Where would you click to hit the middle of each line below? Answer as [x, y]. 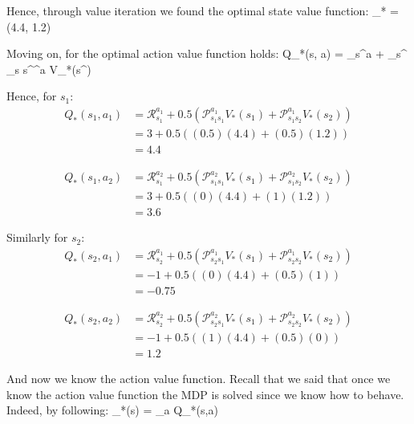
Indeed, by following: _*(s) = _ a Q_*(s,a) [112, 410]
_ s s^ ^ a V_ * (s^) [49, 69]
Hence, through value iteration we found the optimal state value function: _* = [203, 10]
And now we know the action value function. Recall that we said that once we [199, 378]
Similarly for [37, 237]
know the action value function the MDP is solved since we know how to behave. [205, 394]
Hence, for [32, 96]
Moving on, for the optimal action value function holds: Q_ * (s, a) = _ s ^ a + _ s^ [207, 53]
